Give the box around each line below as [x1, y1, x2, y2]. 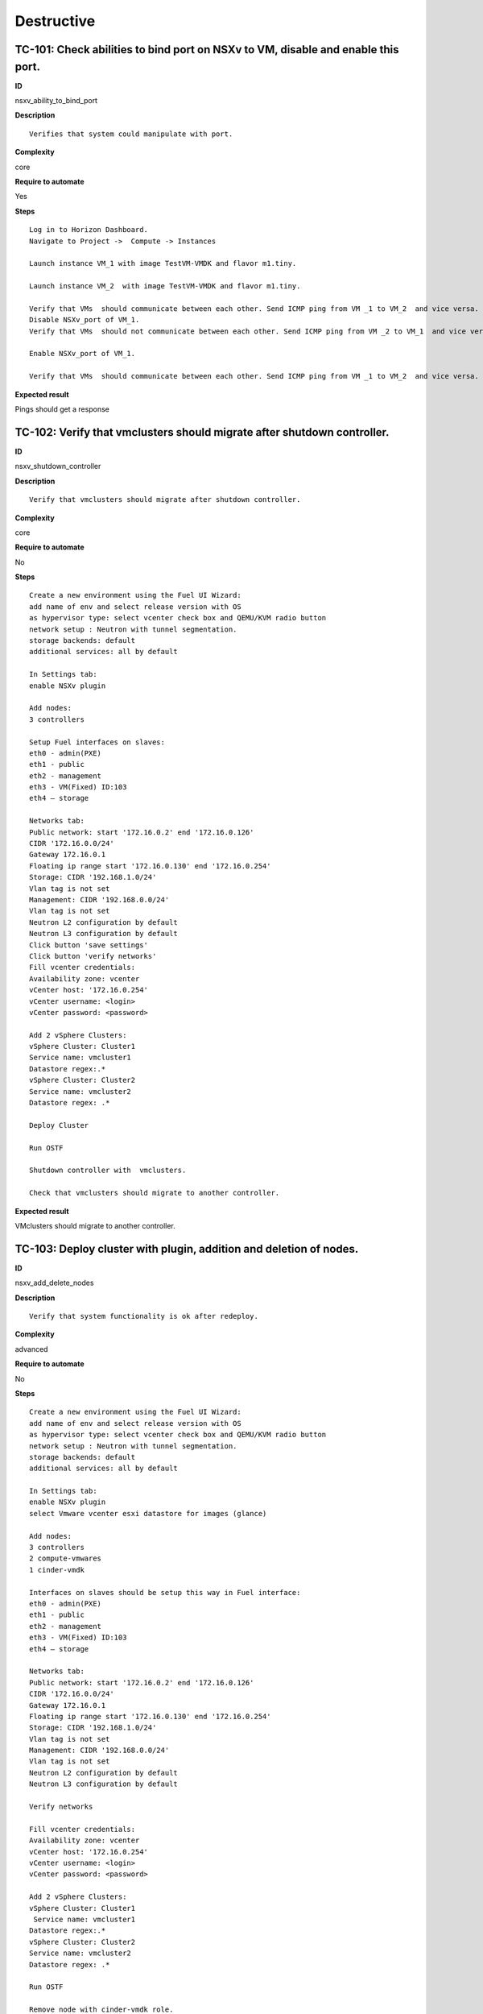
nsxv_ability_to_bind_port [14, 96, 98, 106]
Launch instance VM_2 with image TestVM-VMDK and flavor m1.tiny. [29, 282, 301, 291]
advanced [14, 1344, 48, 1353]
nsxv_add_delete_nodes [14, 1278, 94, 1288]
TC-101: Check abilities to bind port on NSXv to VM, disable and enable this [14, 43, 399, 56]
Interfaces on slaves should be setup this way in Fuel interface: [29, 1588, 301, 1597]
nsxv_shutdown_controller [14, 462, 101, 471]
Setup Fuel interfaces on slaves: [29, 737, 165, 747]
